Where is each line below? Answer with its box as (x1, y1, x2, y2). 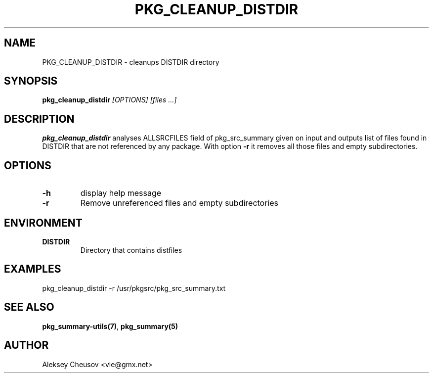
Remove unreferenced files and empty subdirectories (80, 198, 279, 208)
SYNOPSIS (4, 75, 58, 88)
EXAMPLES (4, 263, 61, 276)
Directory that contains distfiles (80, 245, 182, 254)
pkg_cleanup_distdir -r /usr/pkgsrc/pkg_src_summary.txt (42, 283, 226, 292)
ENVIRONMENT (4, 216, 83, 229)
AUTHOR (4, 339, 49, 352)
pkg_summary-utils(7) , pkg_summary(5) (42, 322, 178, 330)
